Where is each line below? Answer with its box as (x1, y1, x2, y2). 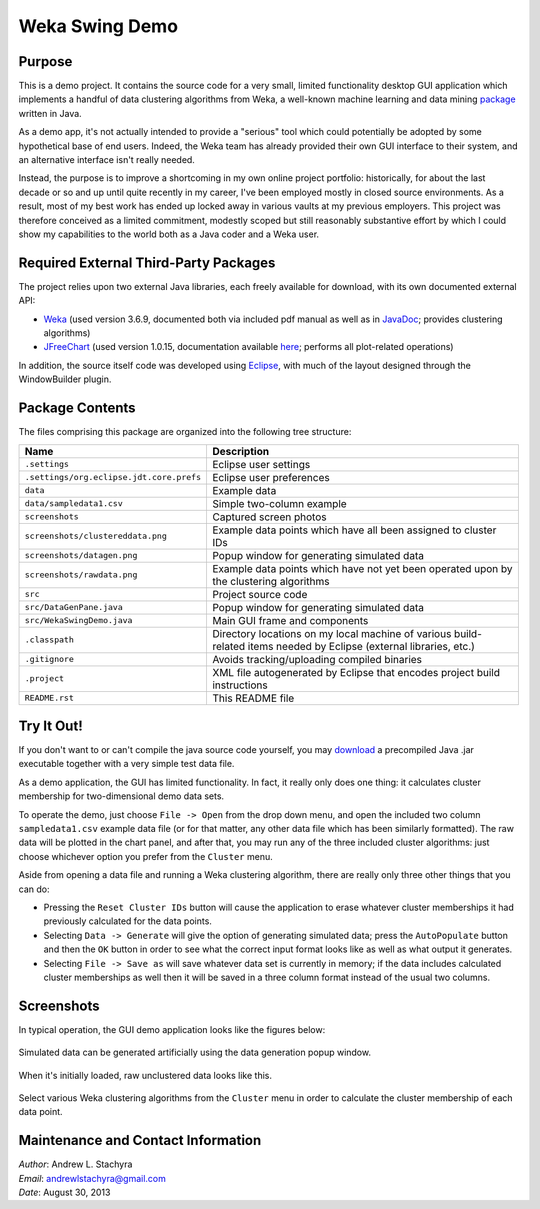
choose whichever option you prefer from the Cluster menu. (18, 850, 274, 862)
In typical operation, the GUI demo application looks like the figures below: (18, 1023, 326, 1035)
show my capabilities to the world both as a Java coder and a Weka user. (18, 228, 320, 240)
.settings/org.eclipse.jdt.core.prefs (24, 472, 202, 483)
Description (211, 444, 270, 458)
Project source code (211, 587, 308, 601)
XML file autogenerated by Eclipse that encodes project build (211, 665, 500, 679)
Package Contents (18, 400, 136, 417)
